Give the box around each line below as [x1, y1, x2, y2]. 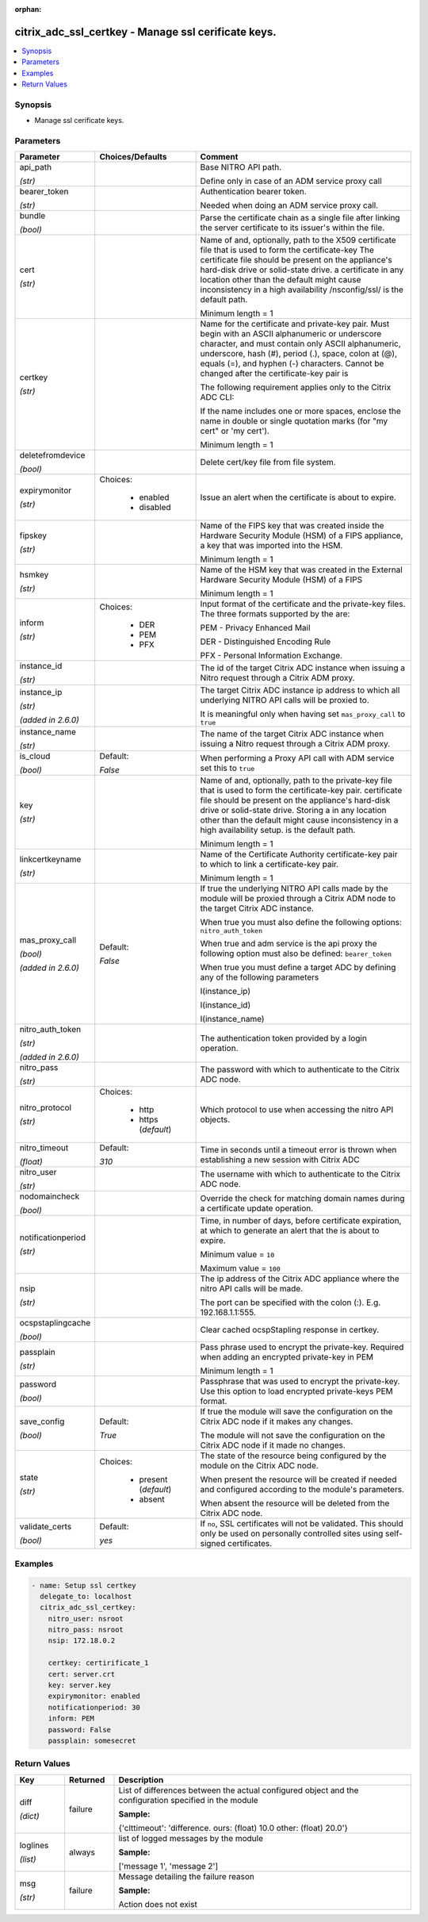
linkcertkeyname [19, 854, 82, 865]
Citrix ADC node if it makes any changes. [200, 1416, 353, 1427]
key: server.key [48, 1681, 111, 1690]
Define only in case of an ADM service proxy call [200, 175, 382, 186]
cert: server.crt [48, 1670, 116, 1678]
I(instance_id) [200, 999, 251, 1011]
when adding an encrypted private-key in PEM [200, 1352, 374, 1363]
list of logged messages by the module [118, 1832, 264, 1843]
